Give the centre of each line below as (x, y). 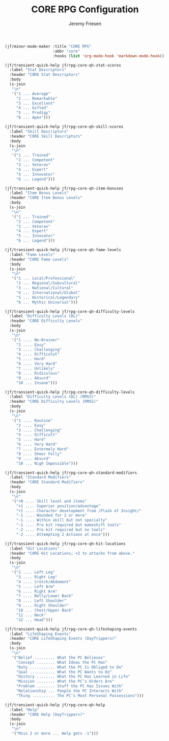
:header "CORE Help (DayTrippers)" (47, 714)
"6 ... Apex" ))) (33, 118)
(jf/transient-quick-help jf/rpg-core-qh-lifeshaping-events (71, 629)
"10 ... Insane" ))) (37, 383)
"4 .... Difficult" (37, 435)
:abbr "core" (66, 51)
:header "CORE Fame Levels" (39, 259)
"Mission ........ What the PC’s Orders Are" (65, 682)
